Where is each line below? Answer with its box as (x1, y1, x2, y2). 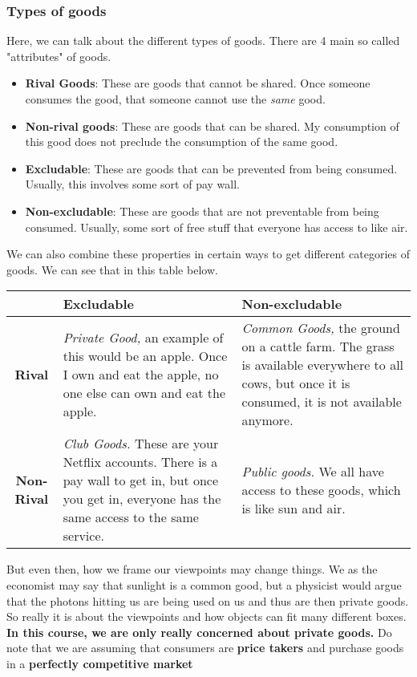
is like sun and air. (241, 498, 346, 517)
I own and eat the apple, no (63, 364, 219, 383)
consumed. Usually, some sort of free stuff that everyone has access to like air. (25, 218, 408, 235)
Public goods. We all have (241, 461, 384, 480)
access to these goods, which (241, 480, 401, 499)
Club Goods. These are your (63, 434, 219, 453)
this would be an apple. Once (63, 346, 228, 365)
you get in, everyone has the (63, 489, 221, 509)
